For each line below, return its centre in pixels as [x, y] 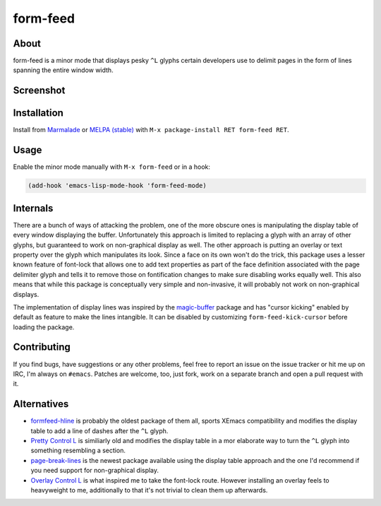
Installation [38, 113]
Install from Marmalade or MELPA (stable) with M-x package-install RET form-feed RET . [151, 130]
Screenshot [39, 91]
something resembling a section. [78, 451]
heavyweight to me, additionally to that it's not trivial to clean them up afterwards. [149, 490]
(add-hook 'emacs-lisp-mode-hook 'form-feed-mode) [117, 186]
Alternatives [41, 404]
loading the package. [44, 327]
